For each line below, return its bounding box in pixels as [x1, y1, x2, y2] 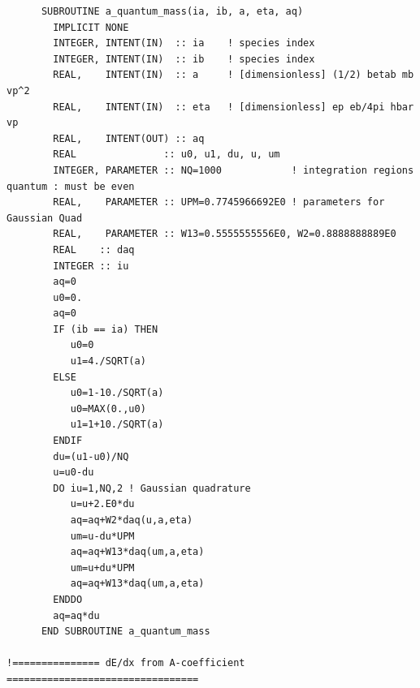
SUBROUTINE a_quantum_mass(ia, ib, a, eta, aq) [41, 6, 304, 17]
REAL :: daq [53, 243, 135, 256]
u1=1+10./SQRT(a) [70, 419, 164, 431]
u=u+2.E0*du [70, 498, 135, 510]
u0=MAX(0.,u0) [70, 402, 146, 415]
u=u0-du [53, 467, 94, 479]
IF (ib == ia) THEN [53, 323, 158, 335]
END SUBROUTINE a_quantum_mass [41, 626, 210, 638]
